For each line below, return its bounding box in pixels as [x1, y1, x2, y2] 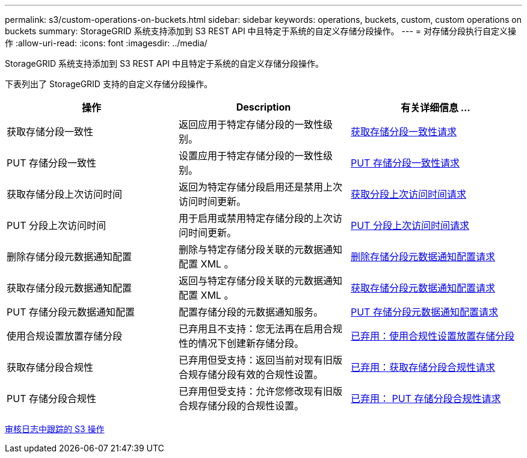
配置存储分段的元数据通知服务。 [178, 306, 323, 318]
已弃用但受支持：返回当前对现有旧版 [178, 354, 342, 366]
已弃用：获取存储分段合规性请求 [350, 361, 495, 373]
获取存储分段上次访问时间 [7, 188, 123, 200]
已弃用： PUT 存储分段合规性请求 [350, 392, 501, 405]
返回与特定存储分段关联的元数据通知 [178, 275, 342, 287]
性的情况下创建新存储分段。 [178, 337, 304, 349]
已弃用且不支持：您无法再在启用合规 [178, 323, 342, 335]
